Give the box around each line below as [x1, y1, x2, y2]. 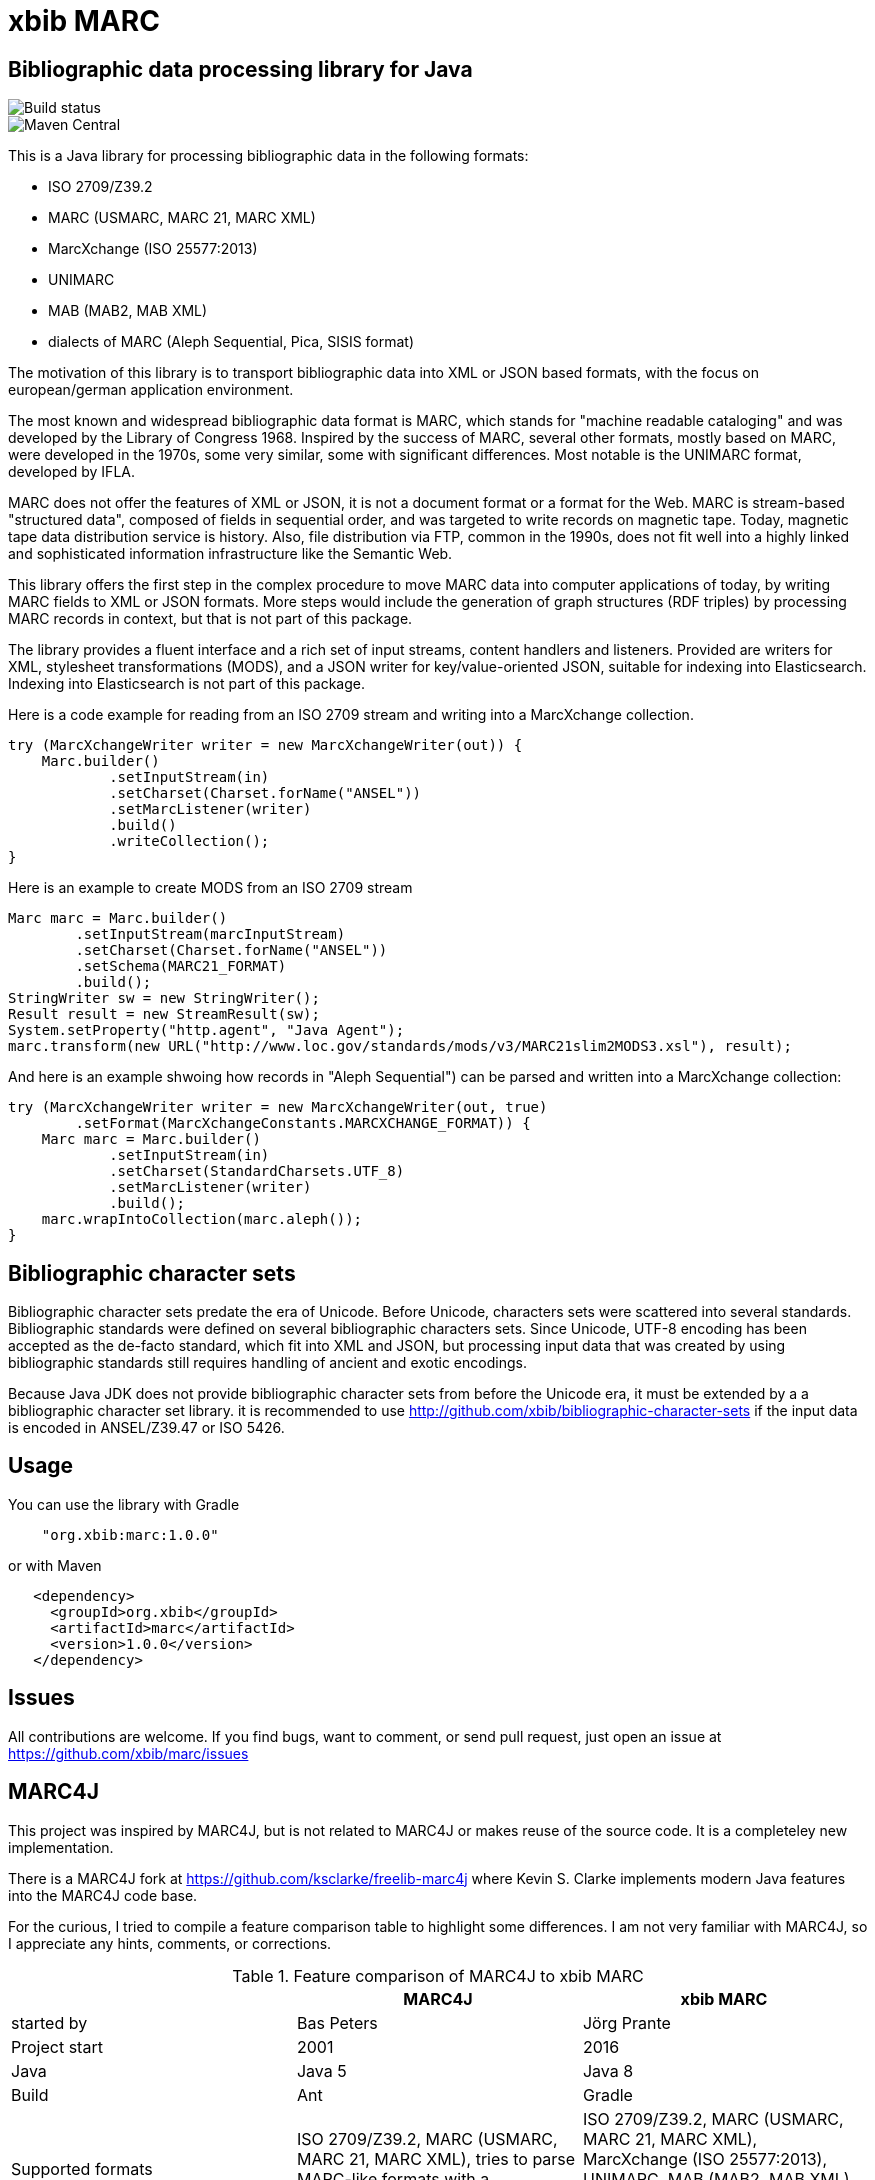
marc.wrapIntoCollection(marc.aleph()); [41, 1211, 363, 1228]
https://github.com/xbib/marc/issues [8, 1744, 249, 1762]
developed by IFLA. [8, 463, 135, 481]
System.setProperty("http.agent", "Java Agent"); [8, 1022, 405, 1039]
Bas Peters [296, 2012, 378, 2033]
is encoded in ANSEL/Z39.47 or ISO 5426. [8, 1419, 285, 1437]
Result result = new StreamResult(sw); [8, 1006, 320, 1023]
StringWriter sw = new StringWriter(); [8, 990, 320, 1007]
